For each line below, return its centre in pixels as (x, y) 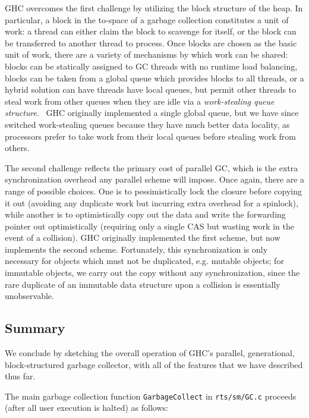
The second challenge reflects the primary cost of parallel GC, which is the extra (152, 167)
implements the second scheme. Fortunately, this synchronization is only (136, 249)
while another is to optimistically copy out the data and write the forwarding (145, 214)
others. (17, 148)
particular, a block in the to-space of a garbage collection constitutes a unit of (147, 19)
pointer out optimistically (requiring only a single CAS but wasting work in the (149, 226)
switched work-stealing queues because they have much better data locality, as (147, 124)
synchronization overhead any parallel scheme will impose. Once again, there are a (155, 179)
